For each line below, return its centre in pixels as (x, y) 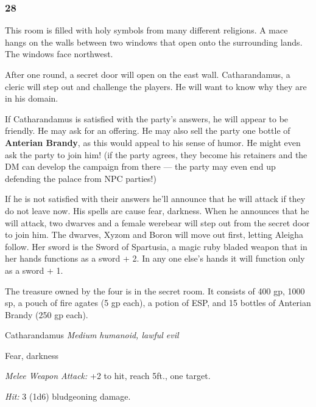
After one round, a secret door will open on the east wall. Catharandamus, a (148, 74)
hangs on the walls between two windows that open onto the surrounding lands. (154, 42)
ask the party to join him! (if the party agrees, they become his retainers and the (156, 154)
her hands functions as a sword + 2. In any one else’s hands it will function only (155, 258)
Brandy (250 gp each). (47, 314)
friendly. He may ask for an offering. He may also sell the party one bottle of (148, 130)
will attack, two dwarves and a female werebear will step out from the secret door (157, 222)
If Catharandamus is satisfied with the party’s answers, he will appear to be (147, 118)
